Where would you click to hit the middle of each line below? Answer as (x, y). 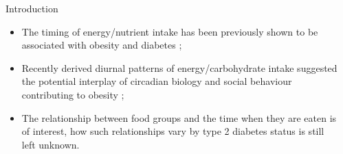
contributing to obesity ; (73, 94)
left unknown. (51, 144)
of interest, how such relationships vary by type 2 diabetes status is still (173, 131)
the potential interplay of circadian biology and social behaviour (157, 81)
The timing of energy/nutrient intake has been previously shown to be (170, 31)
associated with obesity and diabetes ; (102, 45)
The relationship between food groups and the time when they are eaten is (179, 117)
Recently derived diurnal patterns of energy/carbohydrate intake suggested (179, 67)
